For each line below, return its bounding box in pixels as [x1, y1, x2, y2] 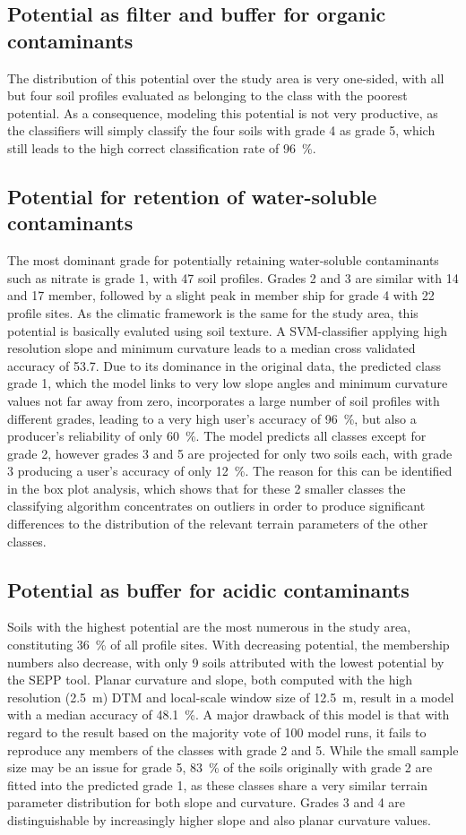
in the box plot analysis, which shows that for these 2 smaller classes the [7, 478, 406, 497]
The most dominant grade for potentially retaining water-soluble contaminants [7, 251, 439, 270]
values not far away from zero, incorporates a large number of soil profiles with [7, 391, 440, 409]
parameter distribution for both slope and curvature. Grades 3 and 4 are [7, 793, 406, 812]
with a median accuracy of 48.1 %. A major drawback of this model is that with [7, 705, 450, 724]
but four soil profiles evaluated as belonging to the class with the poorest [7, 86, 408, 105]
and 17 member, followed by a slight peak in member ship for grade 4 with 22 [7, 286, 435, 305]
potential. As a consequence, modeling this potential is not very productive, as [7, 103, 438, 122]
